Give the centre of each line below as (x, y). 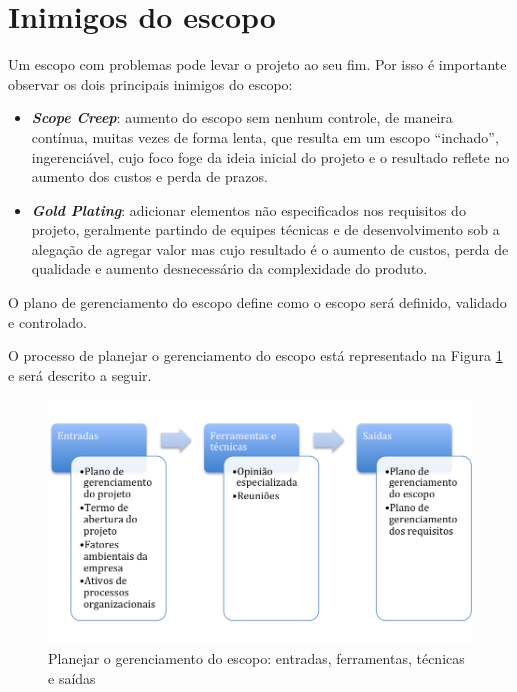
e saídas (72, 677)
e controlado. (47, 321)
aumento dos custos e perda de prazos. (149, 176)
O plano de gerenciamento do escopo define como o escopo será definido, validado (257, 302)
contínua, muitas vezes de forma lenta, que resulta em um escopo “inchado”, (265, 136)
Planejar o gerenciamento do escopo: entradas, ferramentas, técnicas (256, 658)
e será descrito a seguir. (80, 374)
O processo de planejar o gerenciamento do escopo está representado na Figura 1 (255, 355)
